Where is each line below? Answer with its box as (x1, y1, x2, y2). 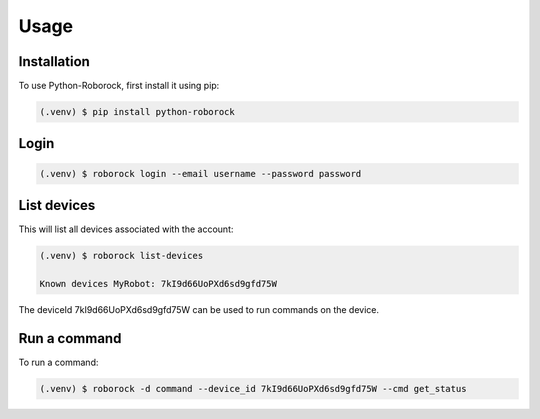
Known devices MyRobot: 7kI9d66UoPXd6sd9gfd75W (39, 278, 277, 289)
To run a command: (18, 356, 99, 368)
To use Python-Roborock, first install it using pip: (18, 80, 220, 92)
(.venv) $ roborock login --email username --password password (39, 168, 362, 179)
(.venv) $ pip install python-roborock (39, 106, 235, 118)
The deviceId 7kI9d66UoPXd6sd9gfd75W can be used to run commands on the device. (18, 303, 380, 315)
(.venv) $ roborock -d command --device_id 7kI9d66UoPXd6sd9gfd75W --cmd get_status (39, 383, 467, 394)
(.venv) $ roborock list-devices (39, 250, 204, 262)
